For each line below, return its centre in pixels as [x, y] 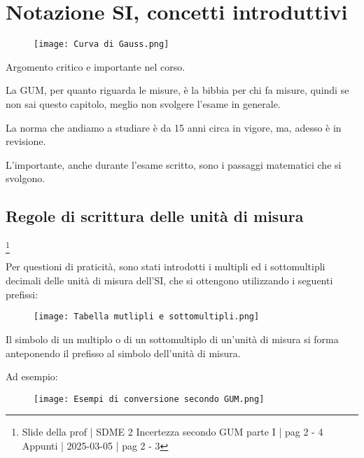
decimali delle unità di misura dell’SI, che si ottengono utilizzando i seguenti [169, 280]
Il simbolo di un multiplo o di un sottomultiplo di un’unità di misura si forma [172, 339]
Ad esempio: [32, 376]
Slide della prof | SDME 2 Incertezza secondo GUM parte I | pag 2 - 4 [173, 432]
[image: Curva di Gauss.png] [101, 44]
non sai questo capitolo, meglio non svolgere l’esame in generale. [143, 103]
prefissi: [22, 294]
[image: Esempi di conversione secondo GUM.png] [149, 399]
